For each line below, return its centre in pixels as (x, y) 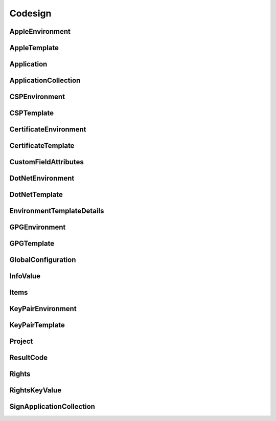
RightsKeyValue (36, 391)
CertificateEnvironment (48, 130)
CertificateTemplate (42, 146)
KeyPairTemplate (37, 325)
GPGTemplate (32, 244)
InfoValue (25, 276)
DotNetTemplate (36, 195)
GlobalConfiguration (43, 260)
